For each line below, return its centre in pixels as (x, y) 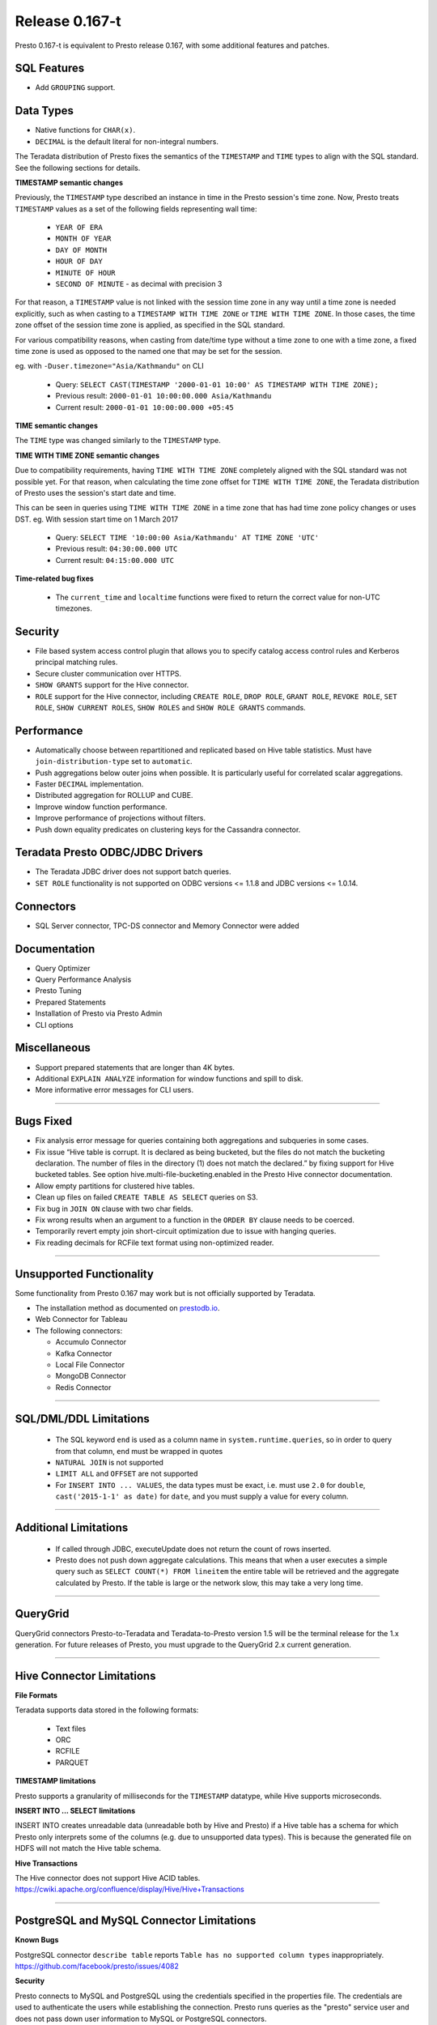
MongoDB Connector (91, 1376)
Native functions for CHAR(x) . (85, 130)
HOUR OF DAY (79, 262)
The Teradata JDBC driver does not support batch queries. (133, 872)
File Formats (36, 1695)
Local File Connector (90, 1364)
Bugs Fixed (44, 1121)
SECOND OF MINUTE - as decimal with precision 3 (139, 284)
